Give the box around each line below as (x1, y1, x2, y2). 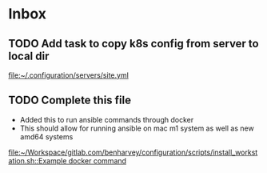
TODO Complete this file (8, 94, 132, 107)
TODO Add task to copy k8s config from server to (8, 37, 259, 50)
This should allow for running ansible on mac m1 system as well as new (19, 123, 254, 133)
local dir (8, 49, 50, 62)
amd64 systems (19, 131, 74, 141)
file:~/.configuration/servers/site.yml (8, 70, 130, 80)
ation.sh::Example (8, 155, 67, 165)
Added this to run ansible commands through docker (19, 115, 194, 124)
